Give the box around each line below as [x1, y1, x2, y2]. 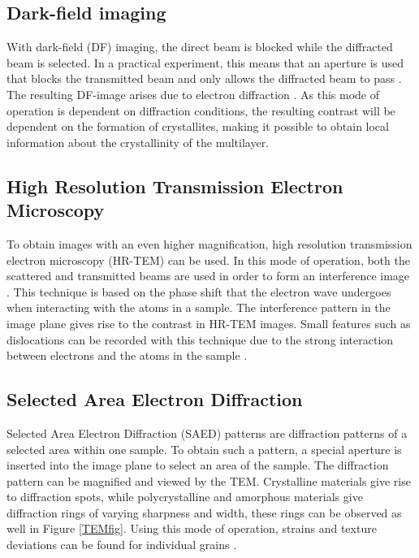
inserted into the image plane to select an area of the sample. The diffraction [6, 456, 389, 474]
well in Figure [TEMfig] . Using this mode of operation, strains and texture [6, 520, 377, 537]
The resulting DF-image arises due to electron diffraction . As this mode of [6, 85, 380, 102]
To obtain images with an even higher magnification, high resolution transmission [6, 235, 413, 252]
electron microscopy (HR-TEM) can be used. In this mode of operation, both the [6, 251, 410, 268]
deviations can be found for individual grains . [6, 536, 237, 553]
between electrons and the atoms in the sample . [6, 347, 248, 364]
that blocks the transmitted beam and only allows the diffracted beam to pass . [6, 70, 402, 87]
